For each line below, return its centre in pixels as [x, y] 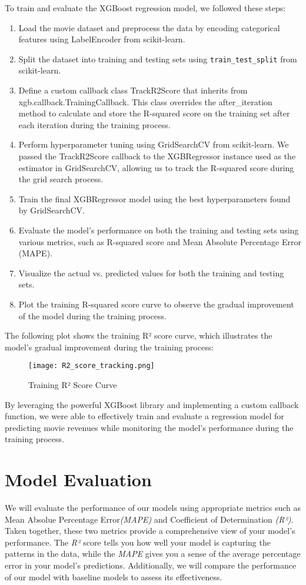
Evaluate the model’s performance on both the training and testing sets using [159, 230]
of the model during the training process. [92, 315]
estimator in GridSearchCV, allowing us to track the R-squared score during [156, 167]
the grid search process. [61, 179]
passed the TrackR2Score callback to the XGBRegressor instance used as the [157, 156]
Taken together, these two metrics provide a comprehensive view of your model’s [150, 531]
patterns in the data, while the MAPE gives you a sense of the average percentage [153, 554]
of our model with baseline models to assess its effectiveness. [114, 576]
